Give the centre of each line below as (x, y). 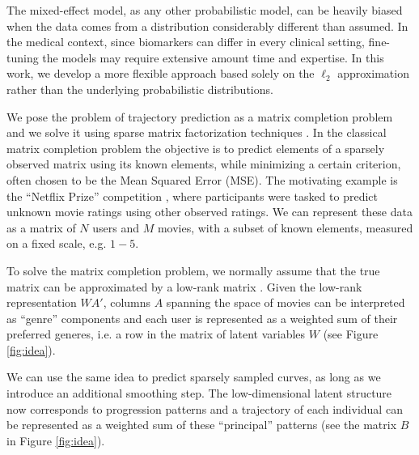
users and (116, 227)
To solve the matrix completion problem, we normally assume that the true (193, 270)
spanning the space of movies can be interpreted (286, 302)
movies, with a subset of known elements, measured (285, 227)
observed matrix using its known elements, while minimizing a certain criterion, (204, 164)
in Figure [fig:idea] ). (56, 440)
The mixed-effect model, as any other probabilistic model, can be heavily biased (205, 10)
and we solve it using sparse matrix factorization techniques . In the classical (197, 132)
